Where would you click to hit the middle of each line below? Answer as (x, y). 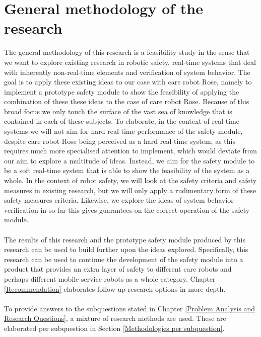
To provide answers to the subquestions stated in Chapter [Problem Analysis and (129, 308)
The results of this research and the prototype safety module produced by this (125, 239)
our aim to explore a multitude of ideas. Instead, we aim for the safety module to (129, 160)
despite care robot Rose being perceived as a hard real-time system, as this (120, 141)
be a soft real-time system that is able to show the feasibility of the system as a (127, 170)
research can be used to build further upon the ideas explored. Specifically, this (126, 249)
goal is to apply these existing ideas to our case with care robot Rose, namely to (128, 82)
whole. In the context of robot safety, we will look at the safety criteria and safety (130, 180)
